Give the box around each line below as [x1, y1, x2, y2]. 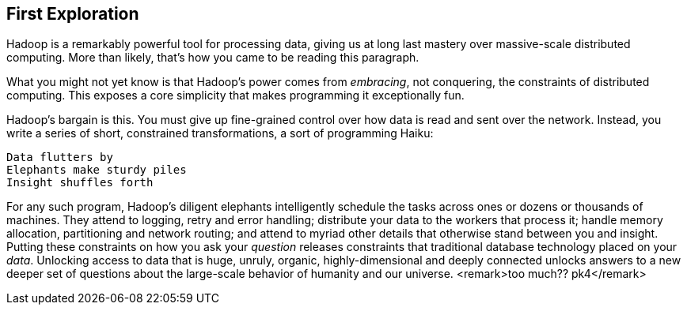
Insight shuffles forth [6, 176, 154, 189]
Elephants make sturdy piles [6, 163, 187, 177]
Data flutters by [6, 151, 113, 164]
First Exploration [6, 4, 139, 24]
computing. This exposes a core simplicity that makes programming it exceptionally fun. [6, 88, 465, 103]
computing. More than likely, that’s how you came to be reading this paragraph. [6, 51, 419, 65]
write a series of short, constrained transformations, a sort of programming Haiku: [6, 126, 434, 141]
